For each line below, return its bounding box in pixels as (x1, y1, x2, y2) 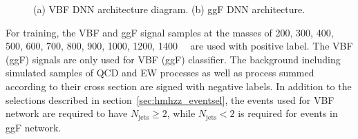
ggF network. (6, 120, 62, 134)
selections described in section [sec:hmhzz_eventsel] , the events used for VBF (6, 92, 335, 107)
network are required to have (6, 106, 128, 120)
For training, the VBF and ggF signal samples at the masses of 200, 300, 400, (6, 25, 334, 39)
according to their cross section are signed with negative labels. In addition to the (6, 78, 352, 93)
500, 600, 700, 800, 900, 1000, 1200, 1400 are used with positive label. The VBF (6, 39, 353, 53)
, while (167, 106, 196, 120)
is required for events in (238, 106, 338, 120)
